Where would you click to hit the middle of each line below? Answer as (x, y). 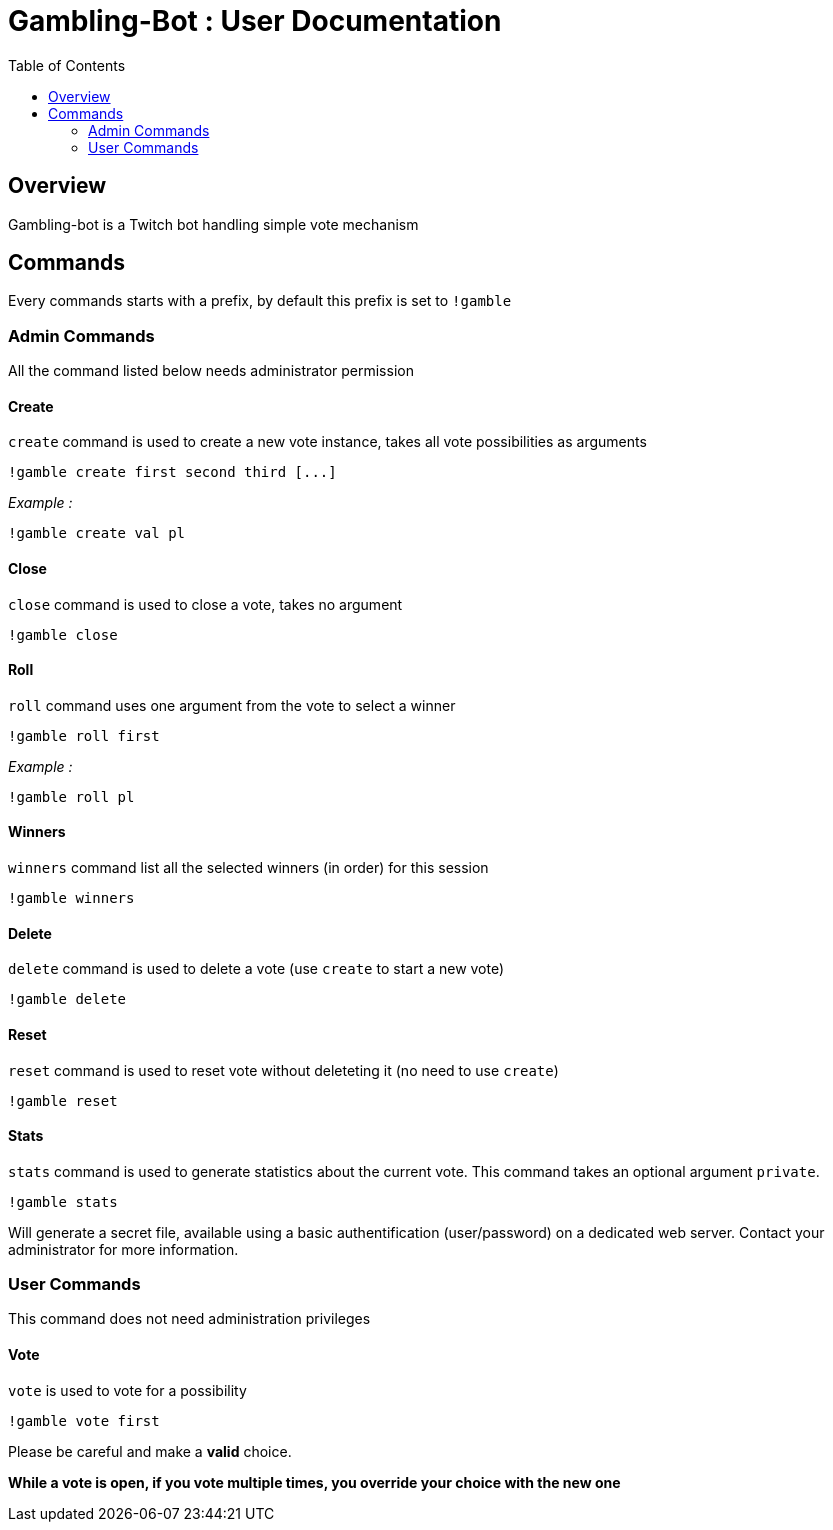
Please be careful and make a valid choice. (150, 1451)
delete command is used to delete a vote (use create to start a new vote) (256, 969)
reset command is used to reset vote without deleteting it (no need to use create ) (283, 1070)
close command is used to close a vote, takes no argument (205, 604)
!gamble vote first (84, 1420)
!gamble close (63, 634)
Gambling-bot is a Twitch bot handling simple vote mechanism (213, 224)
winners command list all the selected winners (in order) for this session (248, 868)
